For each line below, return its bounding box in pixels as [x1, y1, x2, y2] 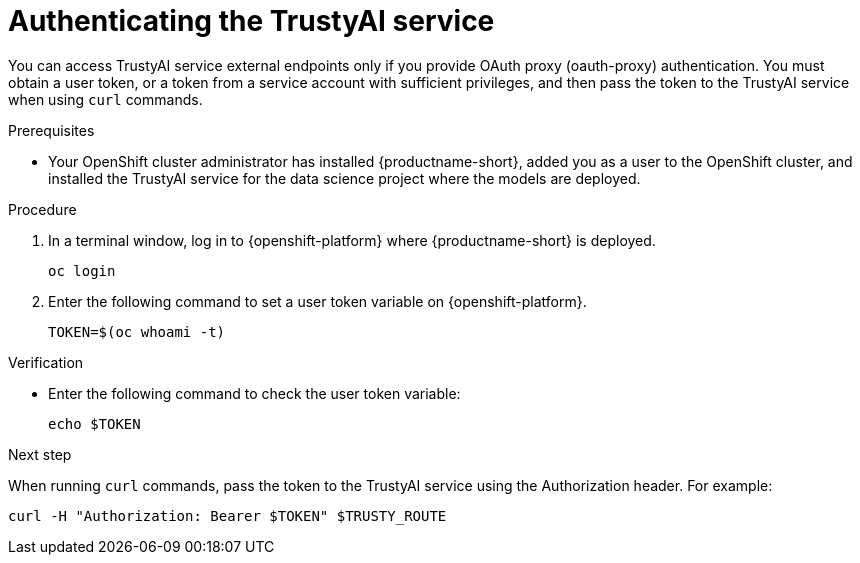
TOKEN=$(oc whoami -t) [48, 323, 226, 340]
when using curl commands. [8, 90, 203, 108]
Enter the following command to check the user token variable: [48, 384, 461, 402]
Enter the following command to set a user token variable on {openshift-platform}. [48, 292, 587, 310]
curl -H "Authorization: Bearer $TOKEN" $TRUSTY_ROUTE [8, 507, 447, 524]
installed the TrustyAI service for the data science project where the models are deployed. [48, 169, 641, 187]
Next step [8, 445, 72, 463]
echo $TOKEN [48, 415, 141, 432]
